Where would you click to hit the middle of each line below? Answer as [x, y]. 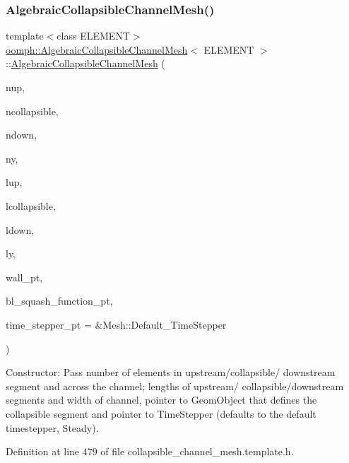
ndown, [21, 135]
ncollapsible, [32, 111]
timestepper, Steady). [52, 427]
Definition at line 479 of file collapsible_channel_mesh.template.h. [150, 451]
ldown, [20, 229]
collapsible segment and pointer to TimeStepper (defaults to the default [161, 413]
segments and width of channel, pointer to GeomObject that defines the [161, 400]
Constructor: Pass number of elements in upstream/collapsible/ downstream [171, 372]
